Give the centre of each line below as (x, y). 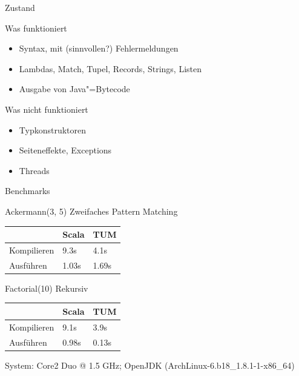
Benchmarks (28, 191)
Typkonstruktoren (53, 129)
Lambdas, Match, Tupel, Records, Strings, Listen (110, 68)
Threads (34, 170)
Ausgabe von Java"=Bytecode (74, 89)
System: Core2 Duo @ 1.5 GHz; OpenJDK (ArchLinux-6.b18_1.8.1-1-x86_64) (150, 365)
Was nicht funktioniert (47, 109)
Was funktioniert (36, 28)
